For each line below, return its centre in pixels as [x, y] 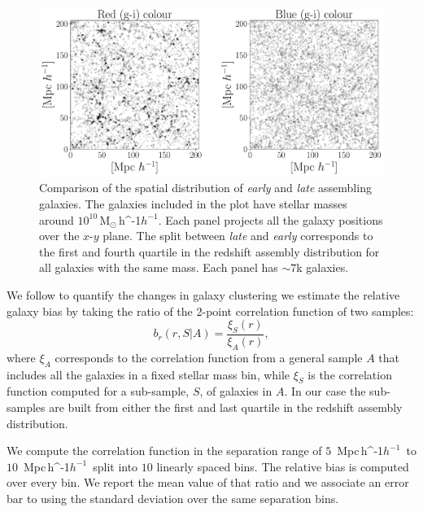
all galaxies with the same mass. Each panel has [159, 267]
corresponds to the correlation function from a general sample [209, 357]
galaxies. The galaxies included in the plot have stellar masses [193, 204]
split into [116, 466]
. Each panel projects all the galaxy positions [270, 219]
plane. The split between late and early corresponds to [238, 236]
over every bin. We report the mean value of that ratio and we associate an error [208, 482]
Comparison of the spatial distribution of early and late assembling [205, 188]
